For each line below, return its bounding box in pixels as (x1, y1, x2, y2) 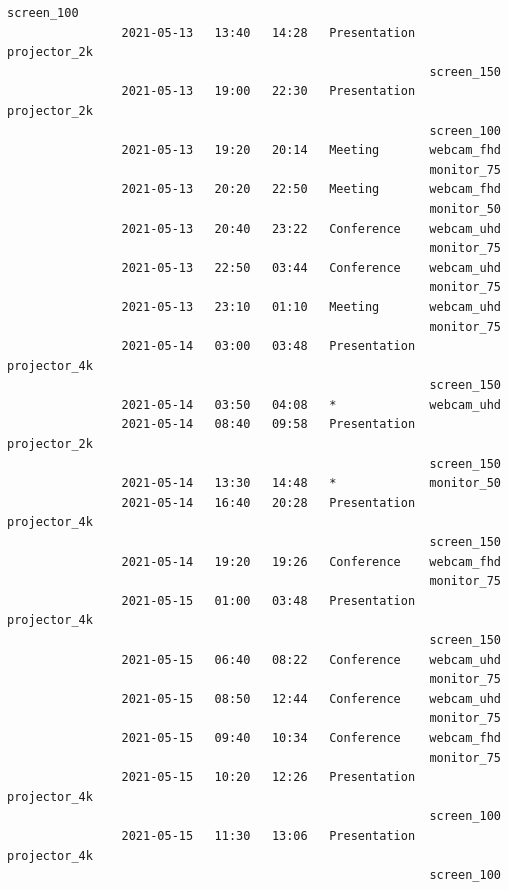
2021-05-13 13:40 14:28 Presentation (121, 25, 416, 40)
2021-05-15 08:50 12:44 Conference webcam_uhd (121, 691, 501, 706)
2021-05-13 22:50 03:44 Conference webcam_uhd (121, 260, 501, 275)
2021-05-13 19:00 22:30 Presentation (121, 84, 416, 99)
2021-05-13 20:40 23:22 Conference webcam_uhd (121, 221, 501, 236)
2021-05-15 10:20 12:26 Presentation (121, 770, 416, 785)
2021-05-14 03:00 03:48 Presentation (121, 339, 416, 354)
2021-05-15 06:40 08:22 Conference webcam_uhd (121, 652, 501, 667)
